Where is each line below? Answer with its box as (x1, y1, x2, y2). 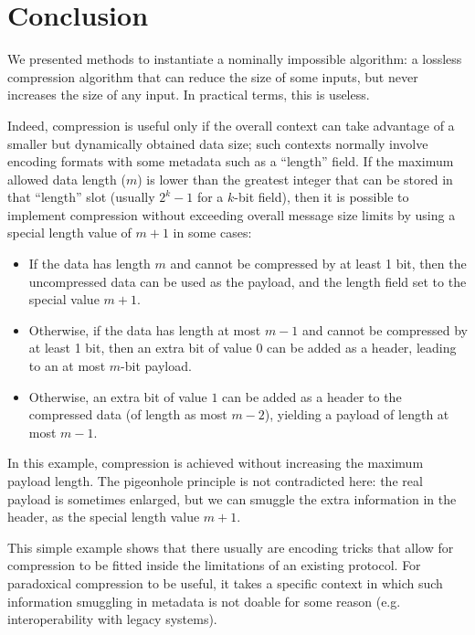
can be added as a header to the (222, 386, 402, 406)
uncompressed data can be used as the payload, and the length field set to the (28, 271, 467, 291)
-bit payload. (121, 356, 192, 376)
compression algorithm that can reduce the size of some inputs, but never (7, 67, 418, 86)
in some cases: (173, 223, 252, 242)
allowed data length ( (7, 169, 126, 188)
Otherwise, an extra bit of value (28, 386, 207, 406)
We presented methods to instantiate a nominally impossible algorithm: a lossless (7, 49, 462, 69)
